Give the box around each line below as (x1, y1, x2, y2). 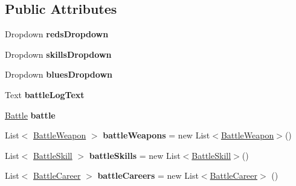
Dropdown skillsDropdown (5, 48, 112, 60)
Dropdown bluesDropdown (5, 68, 112, 81)
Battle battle (5, 108, 56, 121)
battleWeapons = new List (103, 129, 210, 141)
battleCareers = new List (97, 169, 199, 182)
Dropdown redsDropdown (5, 28, 109, 40)
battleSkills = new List (89, 149, 181, 161)
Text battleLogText (5, 88, 85, 101)
